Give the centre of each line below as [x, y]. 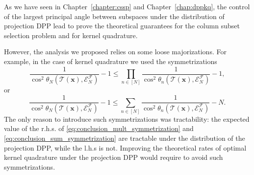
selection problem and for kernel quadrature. [71, 35]
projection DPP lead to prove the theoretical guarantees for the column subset [122, 26]
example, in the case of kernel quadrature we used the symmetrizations [111, 61]
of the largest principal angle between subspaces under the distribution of [114, 16]
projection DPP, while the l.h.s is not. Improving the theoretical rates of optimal [125, 147]
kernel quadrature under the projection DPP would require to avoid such [114, 157]
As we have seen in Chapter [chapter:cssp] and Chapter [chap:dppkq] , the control [127, 6]
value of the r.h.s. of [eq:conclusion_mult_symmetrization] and [99, 128]
